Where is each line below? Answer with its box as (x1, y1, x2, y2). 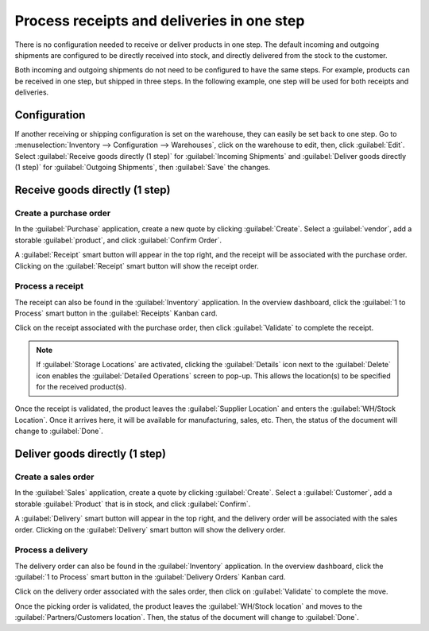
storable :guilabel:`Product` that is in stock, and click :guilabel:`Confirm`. (14, 499, 251, 509)
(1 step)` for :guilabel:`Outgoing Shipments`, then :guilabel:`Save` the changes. (14, 163, 271, 172)
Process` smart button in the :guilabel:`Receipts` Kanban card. (14, 308, 218, 318)
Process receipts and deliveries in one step (14, 12, 305, 29)
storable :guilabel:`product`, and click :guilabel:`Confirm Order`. (14, 235, 222, 245)
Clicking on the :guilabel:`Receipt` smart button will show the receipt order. (14, 261, 259, 270)
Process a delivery (14, 544, 88, 556)
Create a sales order (14, 471, 95, 482)
